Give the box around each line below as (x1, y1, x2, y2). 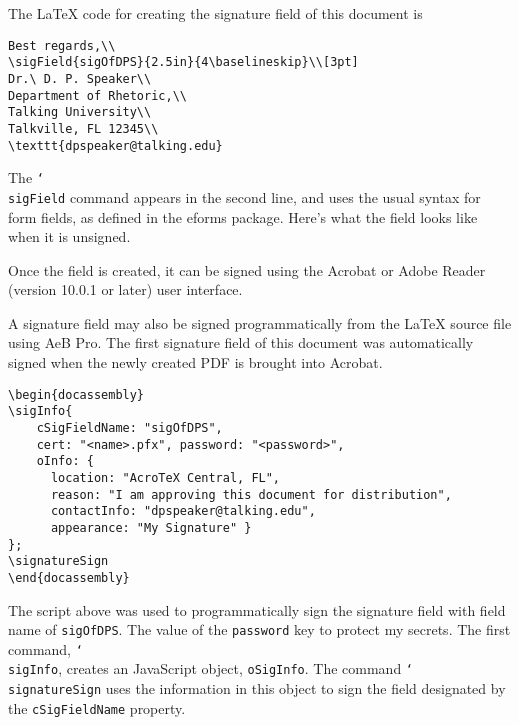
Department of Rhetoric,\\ (8, 88, 187, 103)
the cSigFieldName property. (8, 697, 186, 718)
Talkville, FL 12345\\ (8, 121, 159, 136)
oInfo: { (36, 454, 94, 469)
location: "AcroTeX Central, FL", (50, 470, 281, 485)
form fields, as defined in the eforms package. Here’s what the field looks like (8, 206, 478, 227)
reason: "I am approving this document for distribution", (50, 487, 452, 502)
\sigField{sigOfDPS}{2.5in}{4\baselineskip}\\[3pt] (8, 55, 359, 70)
